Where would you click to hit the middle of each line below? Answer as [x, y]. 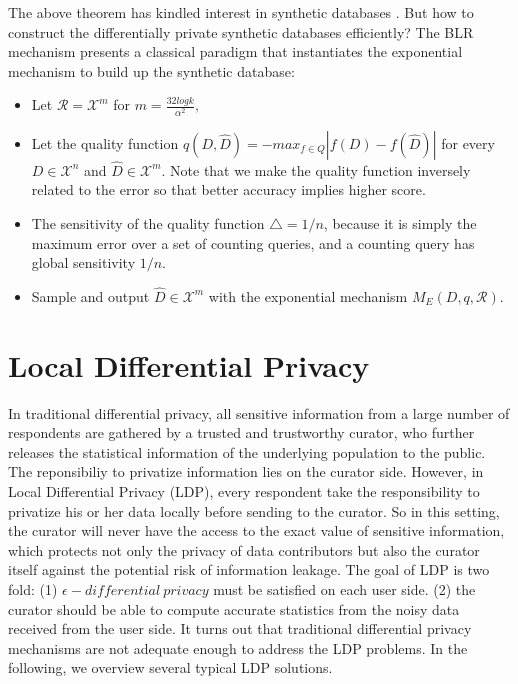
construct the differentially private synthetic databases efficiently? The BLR [241, 31]
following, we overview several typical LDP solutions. [170, 667]
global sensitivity [83, 262]
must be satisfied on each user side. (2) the [344, 588]
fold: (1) [33, 588]
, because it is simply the [400, 222]
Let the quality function [105, 142]
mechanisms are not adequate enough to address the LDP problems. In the [238, 647]
